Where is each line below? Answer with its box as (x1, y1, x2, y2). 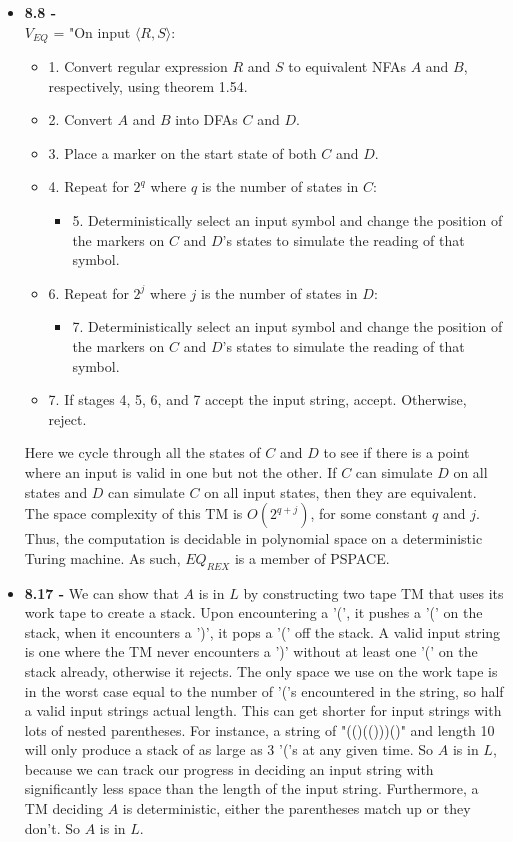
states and (24, 481, 88, 502)
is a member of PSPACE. (234, 547, 390, 568)
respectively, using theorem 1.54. (48, 75, 248, 96)
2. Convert (48, 109, 113, 130)
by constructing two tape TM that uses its (243, 582, 504, 603)
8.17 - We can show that (24, 582, 179, 603)
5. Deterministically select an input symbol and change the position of (72, 210, 503, 231)
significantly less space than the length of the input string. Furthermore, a (24, 778, 479, 799)
